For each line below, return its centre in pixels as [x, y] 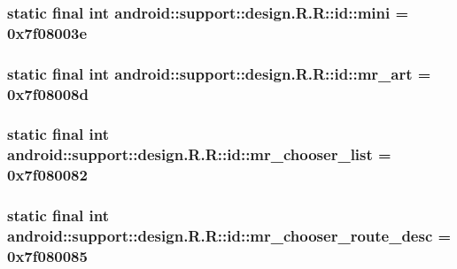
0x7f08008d [48, 93]
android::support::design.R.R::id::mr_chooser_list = [199, 154]
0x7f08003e [47, 32]
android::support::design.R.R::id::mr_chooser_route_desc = [229, 236]
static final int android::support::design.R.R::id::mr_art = [219, 73]
